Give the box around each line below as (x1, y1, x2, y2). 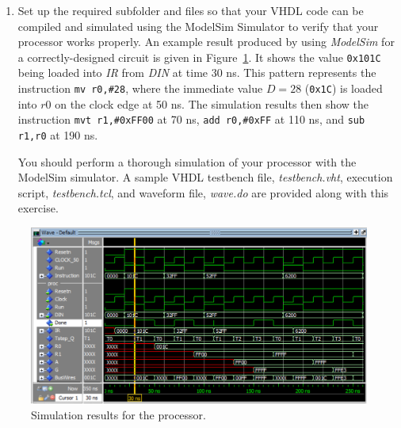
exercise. (17, 200, 59, 216)
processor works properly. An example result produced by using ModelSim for (17, 33, 395, 50)
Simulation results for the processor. (31, 406, 206, 422)
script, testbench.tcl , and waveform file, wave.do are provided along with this (17, 184, 389, 201)
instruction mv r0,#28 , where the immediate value (17, 80, 263, 97)
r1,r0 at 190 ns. (17, 126, 98, 143)
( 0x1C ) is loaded (304, 80, 383, 97)
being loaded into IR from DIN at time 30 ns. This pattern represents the (17, 64, 376, 81)
